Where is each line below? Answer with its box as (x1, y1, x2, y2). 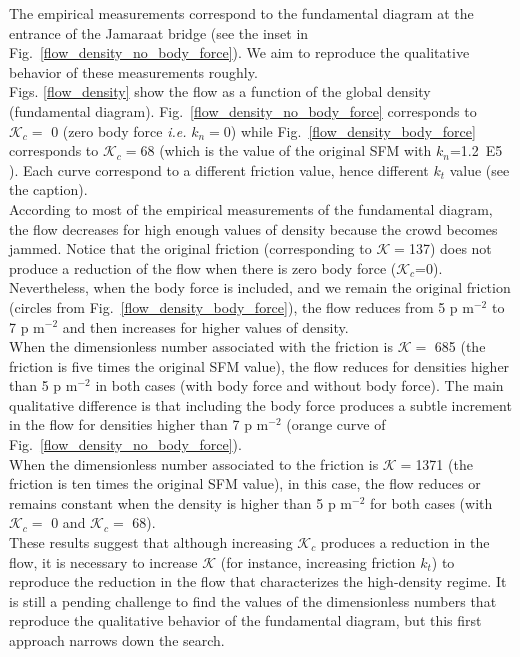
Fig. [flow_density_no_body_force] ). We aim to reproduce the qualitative (9, 42, 470, 63)
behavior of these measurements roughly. (9, 61, 258, 82)
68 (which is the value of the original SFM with (140, 140, 432, 161)
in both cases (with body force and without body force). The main (95, 375, 504, 396)
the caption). (9, 179, 88, 200)
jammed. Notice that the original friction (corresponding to (9, 238, 372, 259)
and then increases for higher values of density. (62, 316, 349, 337)
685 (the (434, 336, 486, 357)
